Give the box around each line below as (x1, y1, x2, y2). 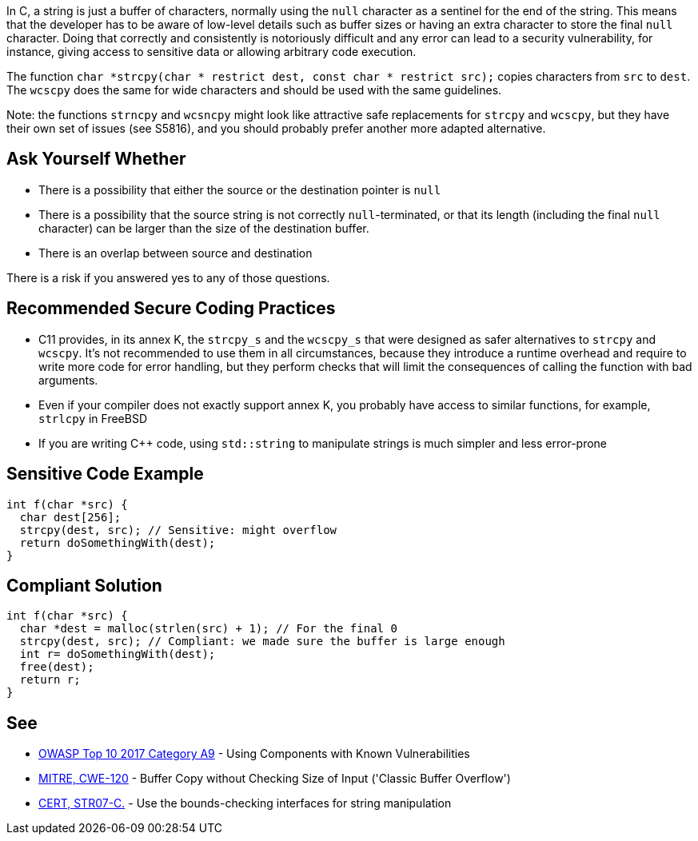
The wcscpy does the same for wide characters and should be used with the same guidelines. (6, 83, 502, 97)
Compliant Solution (6, 575, 162, 596)
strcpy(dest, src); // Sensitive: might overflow (19, 523, 337, 536)
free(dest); (19, 660, 94, 674)
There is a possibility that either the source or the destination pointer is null (38, 182, 441, 197)
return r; (19, 673, 81, 687)
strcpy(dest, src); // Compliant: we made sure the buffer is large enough (19, 635, 505, 648)
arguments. (38, 373, 98, 387)
